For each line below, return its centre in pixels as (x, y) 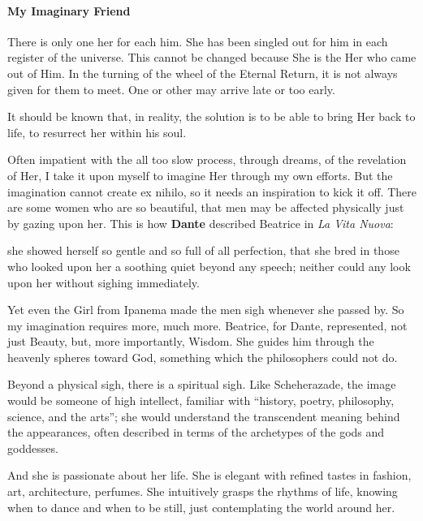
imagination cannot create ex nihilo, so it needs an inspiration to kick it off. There (212, 191)
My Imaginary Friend (69, 10)
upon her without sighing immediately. (104, 282)
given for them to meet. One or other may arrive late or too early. (171, 89)
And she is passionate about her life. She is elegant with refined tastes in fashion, (209, 475)
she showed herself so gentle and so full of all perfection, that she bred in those (203, 250)
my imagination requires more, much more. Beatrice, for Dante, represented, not (207, 325)
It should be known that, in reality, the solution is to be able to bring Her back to (211, 116)
